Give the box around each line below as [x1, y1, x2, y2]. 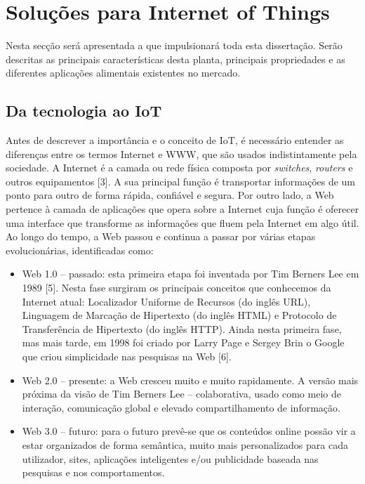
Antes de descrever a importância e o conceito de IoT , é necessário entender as [6, 133, 344, 148]
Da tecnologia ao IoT [6, 100, 162, 122]
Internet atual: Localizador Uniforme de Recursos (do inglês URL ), [22, 294, 311, 308]
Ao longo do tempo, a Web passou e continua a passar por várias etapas [6, 229, 316, 244]
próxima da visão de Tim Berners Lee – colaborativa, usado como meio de [22, 386, 341, 401]
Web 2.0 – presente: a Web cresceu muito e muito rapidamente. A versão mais [22, 372, 359, 387]
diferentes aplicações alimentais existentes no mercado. [6, 65, 241, 80]
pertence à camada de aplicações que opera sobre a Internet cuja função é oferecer [6, 202, 359, 216]
